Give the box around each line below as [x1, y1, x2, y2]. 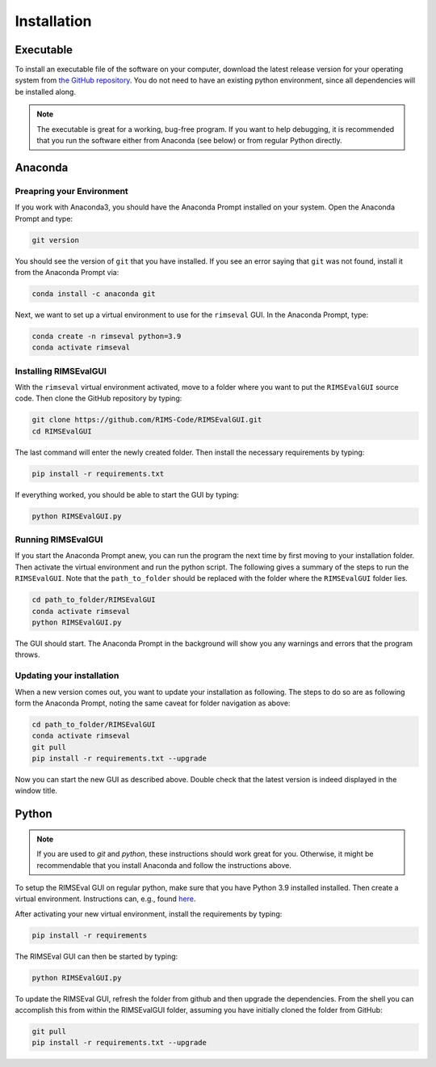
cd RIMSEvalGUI [31, 426, 92, 436]
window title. [15, 785, 58, 796]
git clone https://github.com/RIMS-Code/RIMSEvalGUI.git [31, 415, 262, 425]
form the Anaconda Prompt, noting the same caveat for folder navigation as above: [15, 698, 291, 708]
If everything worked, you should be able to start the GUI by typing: [15, 489, 240, 499]
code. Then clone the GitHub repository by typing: [15, 393, 182, 404]
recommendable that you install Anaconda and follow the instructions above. [36, 860, 292, 870]
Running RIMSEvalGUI [15, 534, 103, 545]
